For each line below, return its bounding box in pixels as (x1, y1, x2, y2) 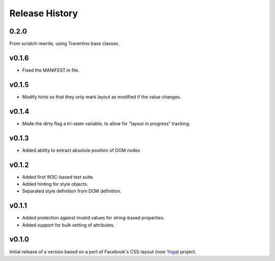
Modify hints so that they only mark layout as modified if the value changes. (22, 94, 181, 100)
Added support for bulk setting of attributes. (22, 222, 115, 228)
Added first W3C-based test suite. (22, 173, 94, 180)
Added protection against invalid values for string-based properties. (22, 215, 165, 221)
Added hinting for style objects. (22, 181, 89, 187)
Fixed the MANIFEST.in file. (22, 67, 80, 73)
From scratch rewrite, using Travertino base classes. (9, 41, 120, 47)
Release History (9, 8, 78, 19)
